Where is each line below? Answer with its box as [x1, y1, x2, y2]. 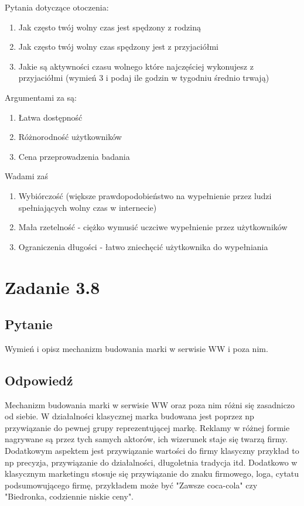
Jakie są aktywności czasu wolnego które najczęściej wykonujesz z [18, 60, 254, 72]
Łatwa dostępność [18, 111, 83, 123]
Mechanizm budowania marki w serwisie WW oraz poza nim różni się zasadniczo [5, 398, 295, 411]
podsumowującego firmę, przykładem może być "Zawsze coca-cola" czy [5, 478, 258, 491]
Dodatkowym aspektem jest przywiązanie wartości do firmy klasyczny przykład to [5, 445, 299, 457]
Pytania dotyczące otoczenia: [5, 1, 109, 13]
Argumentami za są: [5, 91, 77, 103]
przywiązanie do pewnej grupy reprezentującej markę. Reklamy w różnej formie [5, 421, 290, 433]
